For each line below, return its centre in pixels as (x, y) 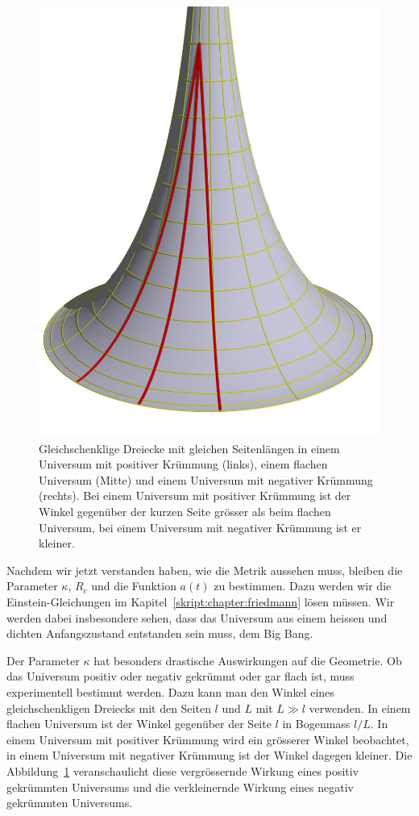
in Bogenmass (316, 724)
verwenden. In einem (360, 708)
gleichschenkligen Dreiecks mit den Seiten (109, 708)
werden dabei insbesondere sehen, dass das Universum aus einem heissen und (197, 617)
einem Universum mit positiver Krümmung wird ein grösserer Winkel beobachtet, (208, 739)
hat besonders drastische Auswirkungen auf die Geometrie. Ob (248, 660)
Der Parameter (43, 660)
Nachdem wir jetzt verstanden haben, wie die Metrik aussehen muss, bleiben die (205, 570)
